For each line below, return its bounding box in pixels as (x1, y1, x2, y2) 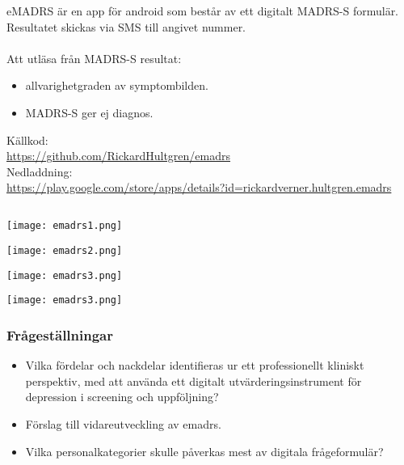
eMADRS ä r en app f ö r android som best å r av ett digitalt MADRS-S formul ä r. (6, 2, 399, 19)
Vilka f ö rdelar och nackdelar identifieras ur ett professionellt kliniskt (25, 357, 364, 374)
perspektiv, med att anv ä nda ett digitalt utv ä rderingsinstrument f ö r (25, 372, 362, 389)
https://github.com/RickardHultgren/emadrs (6, 147, 231, 164)
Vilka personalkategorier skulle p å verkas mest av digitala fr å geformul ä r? (25, 442, 384, 459)
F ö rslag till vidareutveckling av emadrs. (25, 415, 221, 432)
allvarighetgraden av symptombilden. (25, 77, 208, 94)
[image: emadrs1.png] (6, 220, 123, 232)
